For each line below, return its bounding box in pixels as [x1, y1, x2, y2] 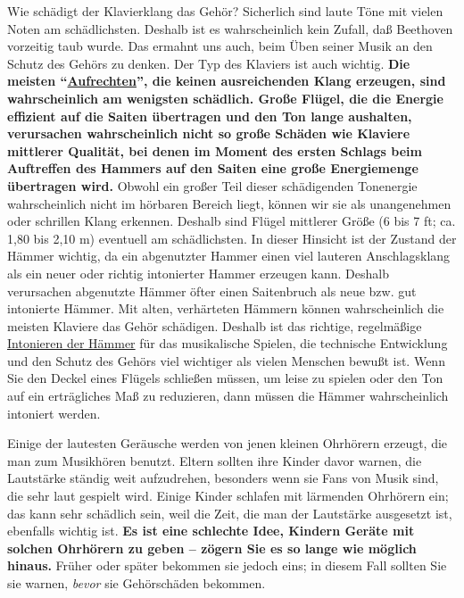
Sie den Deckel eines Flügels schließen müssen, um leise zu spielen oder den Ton [7, 369, 443, 387]
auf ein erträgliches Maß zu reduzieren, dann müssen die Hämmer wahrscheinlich [7, 386, 449, 405]
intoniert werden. [7, 403, 101, 422]
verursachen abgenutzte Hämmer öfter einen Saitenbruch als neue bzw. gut [7, 281, 417, 300]
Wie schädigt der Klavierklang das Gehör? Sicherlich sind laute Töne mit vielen [7, 2, 443, 20]
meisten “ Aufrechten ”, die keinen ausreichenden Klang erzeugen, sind [7, 71, 446, 90]
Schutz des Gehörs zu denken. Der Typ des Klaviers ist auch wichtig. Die [7, 54, 410, 72]
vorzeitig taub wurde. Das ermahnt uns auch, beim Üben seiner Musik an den [7, 37, 433, 55]
